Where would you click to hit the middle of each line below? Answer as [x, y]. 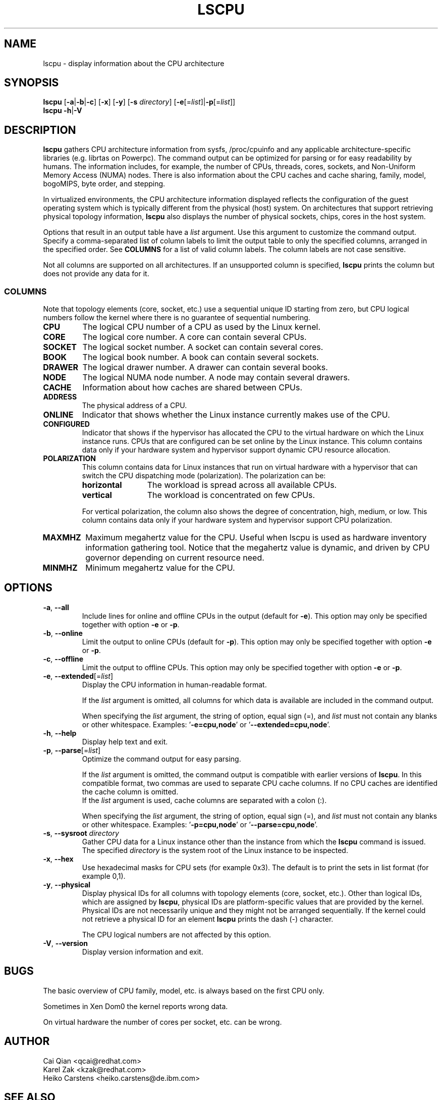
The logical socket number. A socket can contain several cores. [203, 347]
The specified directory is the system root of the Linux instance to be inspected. [215, 850]
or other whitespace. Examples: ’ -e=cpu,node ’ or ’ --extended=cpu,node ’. [206, 724]
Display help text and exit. [125, 741]
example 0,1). [104, 876]
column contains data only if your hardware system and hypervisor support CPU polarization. [237, 520]
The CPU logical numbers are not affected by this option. [177, 934]
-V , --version [65, 943]
